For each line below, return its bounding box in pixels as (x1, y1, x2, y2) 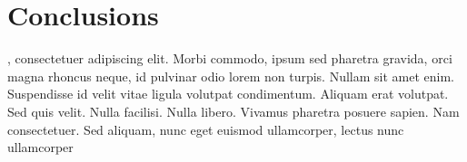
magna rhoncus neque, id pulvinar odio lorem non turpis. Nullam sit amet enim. (7, 66, 454, 85)
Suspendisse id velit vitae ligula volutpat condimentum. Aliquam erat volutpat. (7, 84, 449, 103)
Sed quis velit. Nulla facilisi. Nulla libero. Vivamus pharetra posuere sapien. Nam (7, 101, 460, 120)
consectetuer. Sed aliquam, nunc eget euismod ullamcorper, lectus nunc (7, 119, 404, 138)
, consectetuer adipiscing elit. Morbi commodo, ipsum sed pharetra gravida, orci (7, 49, 452, 68)
